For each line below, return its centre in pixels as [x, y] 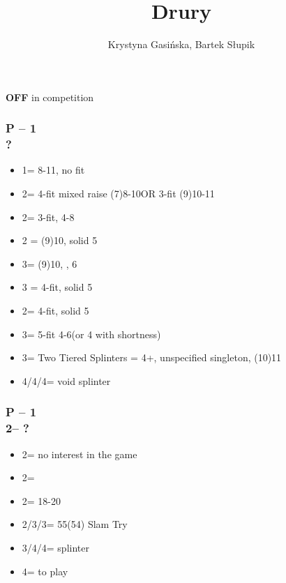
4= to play [45, 571]
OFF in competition [50, 97]
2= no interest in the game [80, 454]
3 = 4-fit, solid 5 [57, 287]
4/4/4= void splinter [66, 380]
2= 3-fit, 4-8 [48, 217]
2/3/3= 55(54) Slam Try [75, 524]
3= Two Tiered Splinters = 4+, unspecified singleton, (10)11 [152, 357]
